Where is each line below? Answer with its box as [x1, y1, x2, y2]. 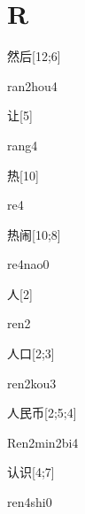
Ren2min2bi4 [7, 433, 79, 451]
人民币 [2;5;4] [7, 403, 77, 422]
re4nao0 [7, 255, 50, 273]
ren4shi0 [7, 493, 52, 511]
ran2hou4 [7, 76, 58, 95]
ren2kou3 [7, 373, 57, 392]
